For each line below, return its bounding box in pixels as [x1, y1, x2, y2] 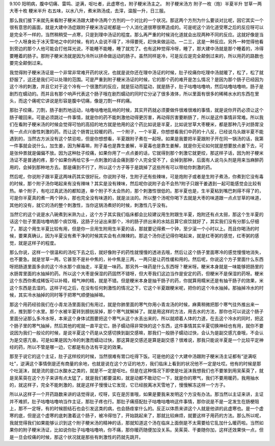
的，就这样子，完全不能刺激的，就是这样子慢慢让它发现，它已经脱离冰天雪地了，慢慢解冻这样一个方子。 [9, 382, 228, 388]
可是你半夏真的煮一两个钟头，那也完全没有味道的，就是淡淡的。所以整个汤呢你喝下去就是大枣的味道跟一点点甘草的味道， [9, 195, 264, 201]
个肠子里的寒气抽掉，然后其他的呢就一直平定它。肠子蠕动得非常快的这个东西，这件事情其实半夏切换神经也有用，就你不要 [9, 322, 264, 328]
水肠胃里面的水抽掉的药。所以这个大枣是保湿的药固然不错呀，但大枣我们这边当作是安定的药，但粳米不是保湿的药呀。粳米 [9, 270, 264, 277]
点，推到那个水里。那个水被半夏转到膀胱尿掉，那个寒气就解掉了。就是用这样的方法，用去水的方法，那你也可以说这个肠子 [9, 309, 264, 315]
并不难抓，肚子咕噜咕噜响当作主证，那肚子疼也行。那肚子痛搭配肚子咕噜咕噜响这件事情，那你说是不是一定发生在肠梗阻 [9, 398, 259, 404]
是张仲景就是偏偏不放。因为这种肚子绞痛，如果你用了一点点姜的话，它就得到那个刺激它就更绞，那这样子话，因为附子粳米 [9, 150, 264, 156]
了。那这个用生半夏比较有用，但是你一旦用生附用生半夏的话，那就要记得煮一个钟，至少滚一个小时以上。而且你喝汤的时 [9, 226, 259, 232]
